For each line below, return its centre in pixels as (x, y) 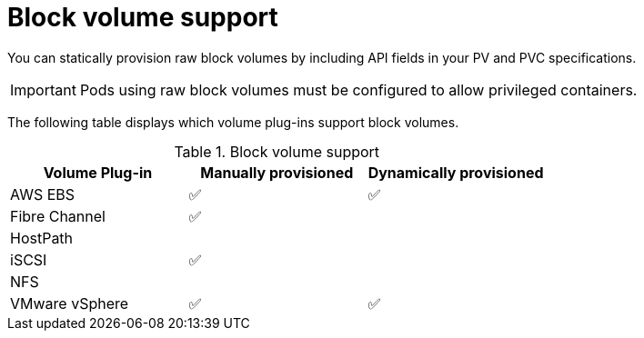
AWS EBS (43, 194)
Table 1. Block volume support (277, 151)
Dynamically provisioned (456, 172)
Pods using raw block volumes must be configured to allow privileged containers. (358, 89)
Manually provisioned (277, 172)
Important (43, 89)
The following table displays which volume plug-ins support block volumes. (233, 122)
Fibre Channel (58, 216)
